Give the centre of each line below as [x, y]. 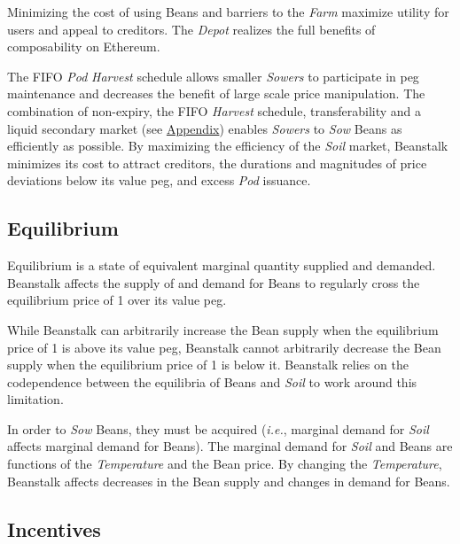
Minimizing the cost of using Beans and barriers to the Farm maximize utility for [228, 12]
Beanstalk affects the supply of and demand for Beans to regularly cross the [214, 282]
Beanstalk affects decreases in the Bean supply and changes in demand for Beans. [229, 481]
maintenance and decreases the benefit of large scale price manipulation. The [216, 93]
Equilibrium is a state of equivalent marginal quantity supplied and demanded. [222, 265]
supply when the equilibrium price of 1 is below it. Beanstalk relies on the [208, 365]
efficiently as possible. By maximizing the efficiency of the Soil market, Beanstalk [228, 146]
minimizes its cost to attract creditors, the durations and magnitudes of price [217, 163]
